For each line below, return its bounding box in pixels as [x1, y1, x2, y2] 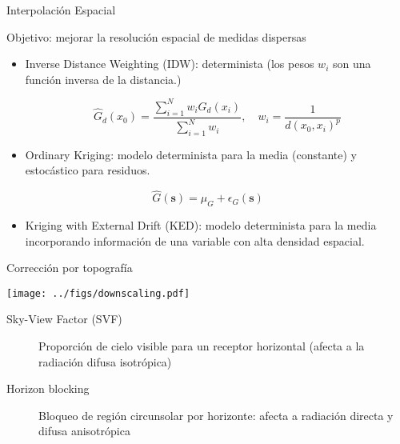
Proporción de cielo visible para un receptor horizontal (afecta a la [38, 338, 365, 354]
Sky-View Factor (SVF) [6, 310, 122, 327]
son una [332, 55, 371, 72]
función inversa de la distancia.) [25, 70, 182, 87]
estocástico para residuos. [25, 162, 150, 178]
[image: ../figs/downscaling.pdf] [6, 287, 190, 299]
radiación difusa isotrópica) [38, 353, 172, 370]
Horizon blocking [6, 380, 90, 397]
